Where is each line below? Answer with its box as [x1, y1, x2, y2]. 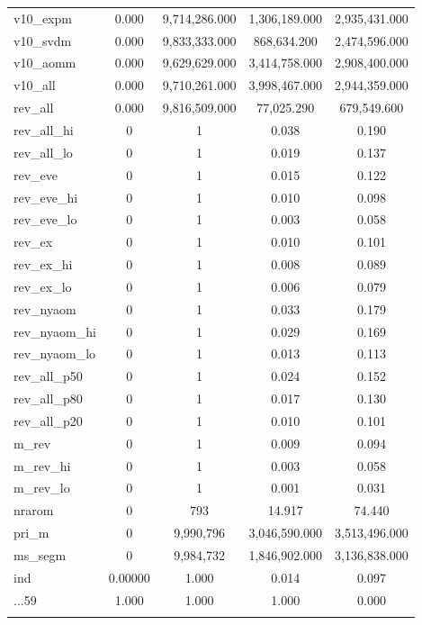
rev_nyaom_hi [13, 322, 96, 340]
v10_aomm [13, 53, 76, 72]
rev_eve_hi [13, 187, 78, 206]
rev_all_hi [13, 120, 74, 139]
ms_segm [13, 546, 67, 564]
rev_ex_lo [13, 276, 72, 295]
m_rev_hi [13, 456, 71, 475]
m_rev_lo [13, 478, 70, 497]
